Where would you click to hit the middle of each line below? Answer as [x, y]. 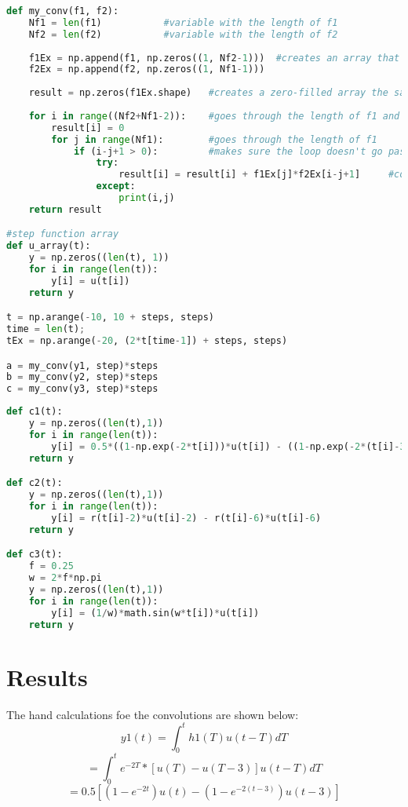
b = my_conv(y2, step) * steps [82, 377]
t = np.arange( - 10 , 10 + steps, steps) [110, 318]
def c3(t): [35, 555]
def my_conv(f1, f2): [63, 11]
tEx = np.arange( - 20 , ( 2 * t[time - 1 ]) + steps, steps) [147, 341]
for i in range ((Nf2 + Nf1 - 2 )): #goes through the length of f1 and [214, 116]
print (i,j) [147, 198]
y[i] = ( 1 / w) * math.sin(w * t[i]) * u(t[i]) [155, 613]
